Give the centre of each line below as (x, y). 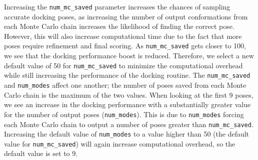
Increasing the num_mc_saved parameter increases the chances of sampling (117, 6)
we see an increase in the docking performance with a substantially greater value (127, 104)
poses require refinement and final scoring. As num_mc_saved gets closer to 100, (125, 46)
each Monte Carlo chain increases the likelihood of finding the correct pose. (119, 26)
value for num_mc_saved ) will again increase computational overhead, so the (120, 143)
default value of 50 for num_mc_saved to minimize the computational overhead (123, 65)
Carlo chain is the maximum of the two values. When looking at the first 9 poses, (129, 94)
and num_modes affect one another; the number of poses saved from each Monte (125, 85)
